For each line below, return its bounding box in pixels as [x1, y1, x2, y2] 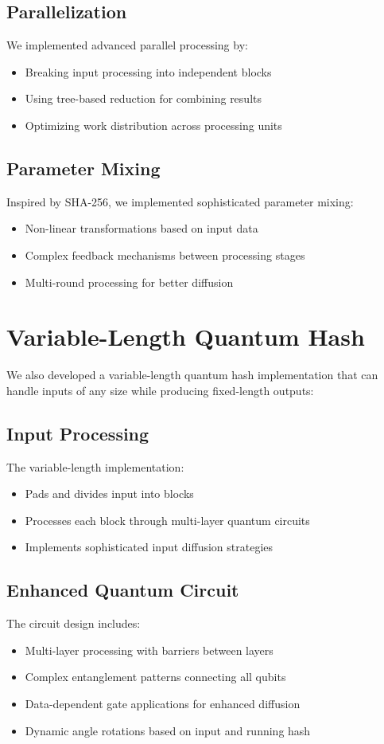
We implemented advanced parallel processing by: [6, 37, 248, 53]
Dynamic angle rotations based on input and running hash [25, 722, 311, 738]
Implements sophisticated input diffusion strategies [25, 538, 273, 555]
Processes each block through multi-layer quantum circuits [25, 511, 310, 528]
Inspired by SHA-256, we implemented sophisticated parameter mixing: [6, 193, 354, 209]
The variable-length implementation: [6, 458, 184, 475]
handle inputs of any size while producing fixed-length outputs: [6, 382, 314, 398]
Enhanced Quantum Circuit [6, 578, 239, 602]
